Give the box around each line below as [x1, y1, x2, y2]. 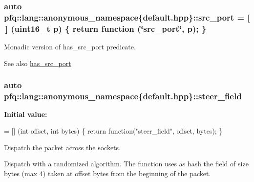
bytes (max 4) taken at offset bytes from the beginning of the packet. [4, 168, 211, 178]
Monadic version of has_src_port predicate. [4, 42, 136, 52]
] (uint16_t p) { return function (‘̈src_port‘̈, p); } [5, 22, 207, 34]
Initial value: [4, 109, 47, 119]
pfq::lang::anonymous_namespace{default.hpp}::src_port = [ [4, 11, 250, 23]
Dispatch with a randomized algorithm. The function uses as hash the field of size [4, 159, 249, 169]
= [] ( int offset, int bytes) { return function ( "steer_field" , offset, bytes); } [4, 125, 223, 136]
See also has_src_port [4, 58, 71, 68]
